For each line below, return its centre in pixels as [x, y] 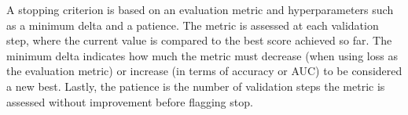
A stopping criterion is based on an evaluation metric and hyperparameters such [200, 9]
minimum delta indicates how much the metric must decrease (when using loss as [202, 55]
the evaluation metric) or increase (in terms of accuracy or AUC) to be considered [204, 71]
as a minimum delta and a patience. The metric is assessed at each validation [193, 25]
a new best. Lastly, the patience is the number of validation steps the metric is [196, 86]
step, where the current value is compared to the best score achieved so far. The [199, 40]
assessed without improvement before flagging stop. [130, 101]
